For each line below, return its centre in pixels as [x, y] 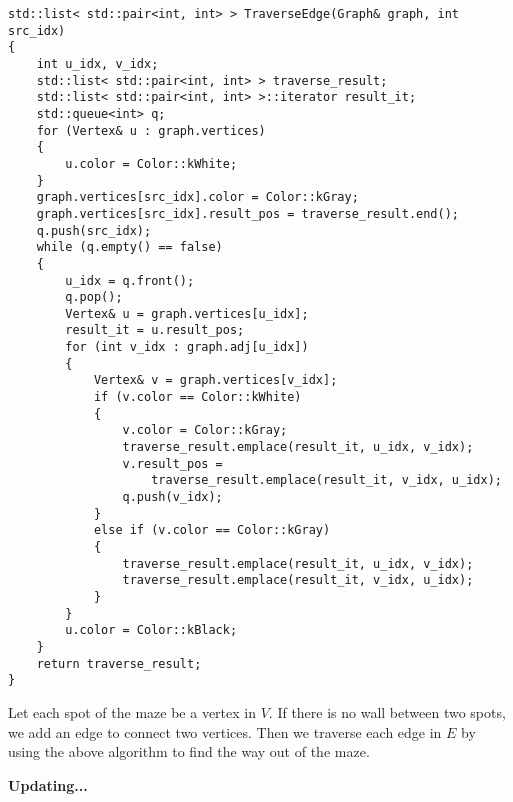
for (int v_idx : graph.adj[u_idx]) [187, 347]
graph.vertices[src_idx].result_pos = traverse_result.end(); [248, 213]
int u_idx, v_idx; [97, 63]
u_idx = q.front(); [130, 280]
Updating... [48, 784]
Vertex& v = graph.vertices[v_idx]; [215, 380]
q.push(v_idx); [172, 497]
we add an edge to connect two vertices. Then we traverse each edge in [225, 731]
